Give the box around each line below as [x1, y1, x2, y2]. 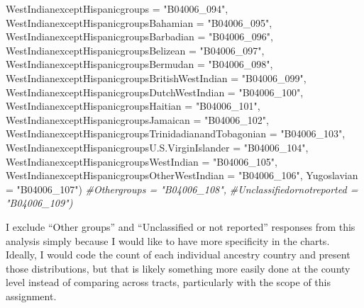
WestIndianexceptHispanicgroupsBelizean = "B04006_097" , [6, 42, 265, 57]
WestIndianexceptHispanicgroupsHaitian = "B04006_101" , [6, 98, 260, 113]
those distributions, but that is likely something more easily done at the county [6, 261, 351, 275]
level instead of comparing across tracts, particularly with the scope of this [6, 275, 331, 290]
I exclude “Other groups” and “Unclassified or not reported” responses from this [6, 219, 355, 234]
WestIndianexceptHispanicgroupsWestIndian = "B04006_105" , [6, 154, 277, 169]
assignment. [6, 288, 57, 303]
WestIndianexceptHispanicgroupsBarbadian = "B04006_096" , [6, 29, 273, 44]
